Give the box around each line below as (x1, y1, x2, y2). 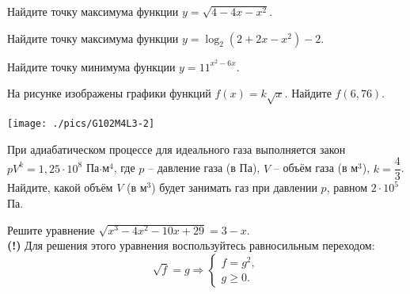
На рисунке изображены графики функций (7, 85, 211, 101)
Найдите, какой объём (7, 179, 113, 196)
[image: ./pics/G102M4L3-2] (7, 118, 155, 129)
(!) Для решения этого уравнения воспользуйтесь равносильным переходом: (7, 237, 375, 254)
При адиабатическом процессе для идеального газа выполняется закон (7, 140, 346, 157)
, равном (326, 179, 368, 196)
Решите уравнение (7, 221, 95, 238)
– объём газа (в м (273, 159, 359, 176)
